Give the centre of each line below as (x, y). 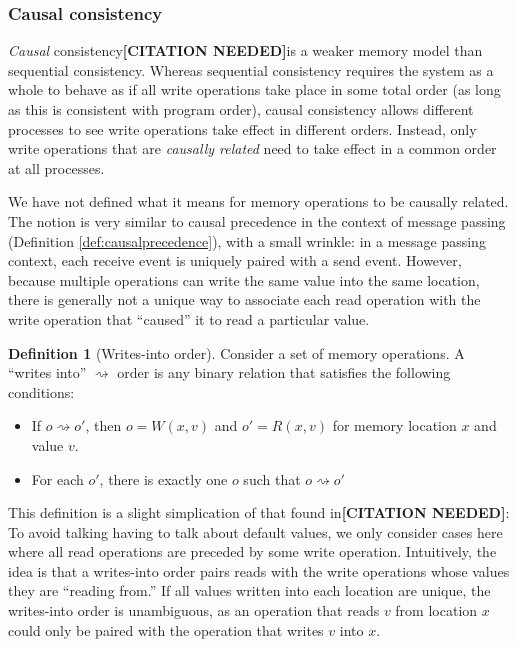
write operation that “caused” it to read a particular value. (189, 318)
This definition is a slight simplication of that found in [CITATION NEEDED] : (259, 512)
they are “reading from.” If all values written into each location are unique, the (249, 590)
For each (57, 478)
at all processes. (56, 167)
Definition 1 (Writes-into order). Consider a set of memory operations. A (236, 352)
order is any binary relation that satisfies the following (284, 372)
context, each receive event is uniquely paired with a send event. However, (235, 260)
